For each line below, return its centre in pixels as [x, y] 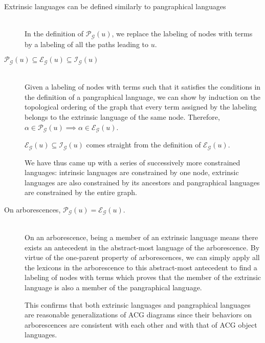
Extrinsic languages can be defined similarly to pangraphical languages [115, 6]
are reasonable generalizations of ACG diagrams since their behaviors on [138, 315]
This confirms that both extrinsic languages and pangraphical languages [138, 304]
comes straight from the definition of [143, 145]
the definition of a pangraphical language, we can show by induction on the [142, 97]
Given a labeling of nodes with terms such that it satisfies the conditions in [143, 87]
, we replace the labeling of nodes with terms [182, 34]
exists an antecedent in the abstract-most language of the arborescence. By [142, 247]
